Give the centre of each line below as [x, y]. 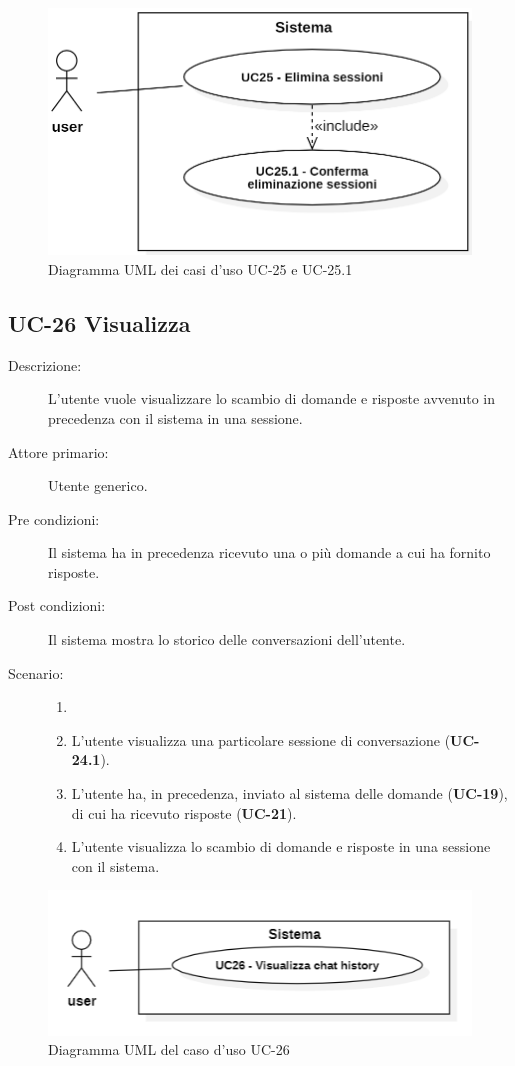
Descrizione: [45, 364]
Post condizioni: [57, 605]
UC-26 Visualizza [99, 322]
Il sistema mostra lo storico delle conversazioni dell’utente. [227, 639]
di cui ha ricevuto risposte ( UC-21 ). [184, 812]
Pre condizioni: [54, 518]
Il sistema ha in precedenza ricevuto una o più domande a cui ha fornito [269, 552]
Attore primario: [58, 451]
